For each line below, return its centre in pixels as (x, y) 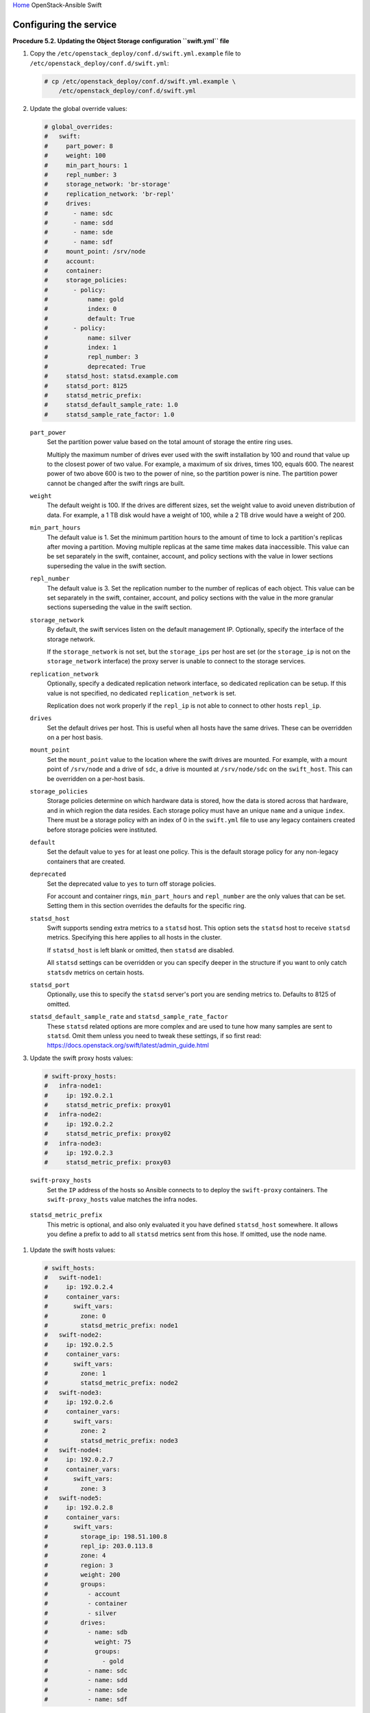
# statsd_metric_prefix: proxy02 (108, 1134)
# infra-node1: (73, 1086)
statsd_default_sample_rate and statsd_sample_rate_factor (129, 1017)
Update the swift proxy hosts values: (82, 1058)
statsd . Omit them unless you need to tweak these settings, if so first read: (154, 1036)
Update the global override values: (78, 109)
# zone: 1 (75, 1373)
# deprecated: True (95, 366)
